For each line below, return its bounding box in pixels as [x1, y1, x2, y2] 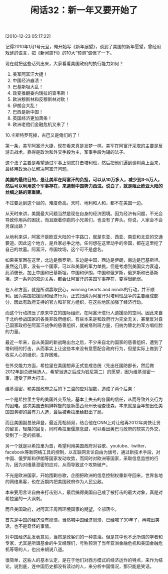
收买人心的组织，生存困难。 [5, 352, 62, 358]
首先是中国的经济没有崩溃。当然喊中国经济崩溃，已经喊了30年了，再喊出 [5, 517, 155, 523]
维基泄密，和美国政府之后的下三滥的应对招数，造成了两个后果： [5, 386, 136, 392]
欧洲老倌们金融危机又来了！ [12, 122, 70, 128]
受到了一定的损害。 [5, 432, 45, 438]
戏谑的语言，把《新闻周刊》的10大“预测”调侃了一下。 [5, 50, 114, 56]
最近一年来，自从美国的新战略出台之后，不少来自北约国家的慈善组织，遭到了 [5, 339, 163, 346]
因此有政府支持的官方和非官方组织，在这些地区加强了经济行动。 [13, 299, 145, 305]
